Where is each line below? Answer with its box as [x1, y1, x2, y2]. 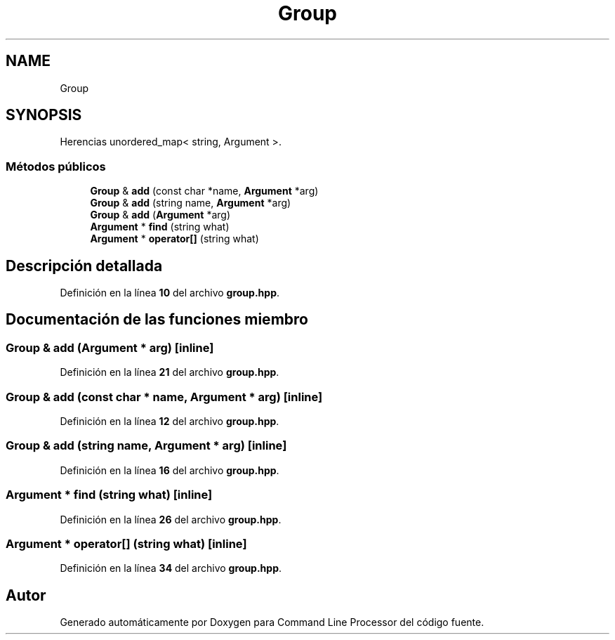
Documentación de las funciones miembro [6, 311, 308, 329]
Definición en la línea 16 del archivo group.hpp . [60, 464, 279, 476]
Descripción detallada [6, 256, 163, 275]
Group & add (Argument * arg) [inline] [6, 340, 214, 355]
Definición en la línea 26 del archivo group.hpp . [60, 513, 282, 525]
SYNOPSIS [6, 106, 82, 124]
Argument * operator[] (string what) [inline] [6, 536, 247, 551]
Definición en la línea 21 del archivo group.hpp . [60, 366, 279, 379]
